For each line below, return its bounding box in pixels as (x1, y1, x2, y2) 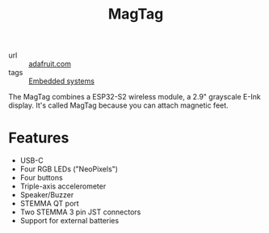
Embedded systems (28, 76, 95, 86)
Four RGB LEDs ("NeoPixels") (19, 164, 119, 174)
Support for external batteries (19, 216, 120, 226)
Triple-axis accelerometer (19, 181, 107, 191)
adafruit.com (28, 59, 71, 69)
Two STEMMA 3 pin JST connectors (19, 207, 141, 217)
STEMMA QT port (19, 199, 79, 209)
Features (8, 129, 69, 147)
